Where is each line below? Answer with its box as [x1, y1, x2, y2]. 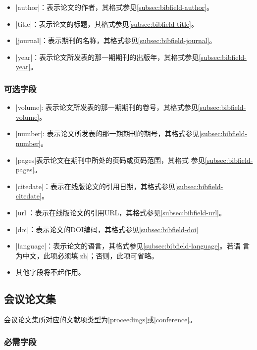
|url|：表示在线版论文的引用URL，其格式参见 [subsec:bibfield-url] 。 [15, 207, 226, 217]
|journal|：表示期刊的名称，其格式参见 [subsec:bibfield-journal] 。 [15, 35, 216, 46]
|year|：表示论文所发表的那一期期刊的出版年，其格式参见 [15, 51, 199, 62]
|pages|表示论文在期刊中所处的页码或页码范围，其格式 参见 [15, 154, 205, 165]
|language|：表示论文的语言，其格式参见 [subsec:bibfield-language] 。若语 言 [15, 241, 250, 251]
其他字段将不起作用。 [15, 267, 85, 277]
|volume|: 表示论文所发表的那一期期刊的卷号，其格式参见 [15, 102, 198, 112]
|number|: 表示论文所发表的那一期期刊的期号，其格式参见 [15, 128, 200, 139]
